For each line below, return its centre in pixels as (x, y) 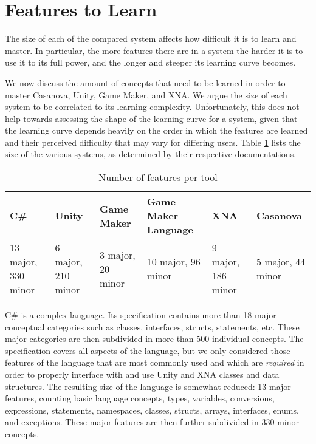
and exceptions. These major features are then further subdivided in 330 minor (152, 422)
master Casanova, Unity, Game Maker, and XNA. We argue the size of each (146, 94)
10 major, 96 (173, 262)
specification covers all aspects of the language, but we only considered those (148, 350)
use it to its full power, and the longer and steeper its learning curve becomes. (150, 62)
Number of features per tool (158, 177)
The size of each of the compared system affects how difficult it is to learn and (151, 39)
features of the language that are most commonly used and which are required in (155, 362)
